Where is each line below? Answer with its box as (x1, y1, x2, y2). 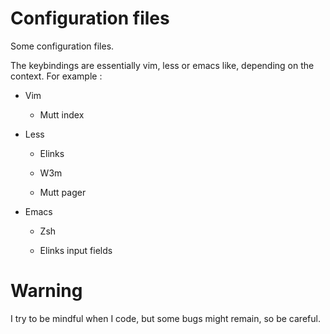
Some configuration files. (10, 40, 115, 52)
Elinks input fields (39, 244, 113, 256)
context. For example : (10, 70, 103, 82)
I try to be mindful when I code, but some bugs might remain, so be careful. (10, 312, 321, 324)
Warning (10, 280, 83, 302)
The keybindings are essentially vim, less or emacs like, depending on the (10, 59, 315, 71)
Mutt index (39, 108, 85, 121)
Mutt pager (39, 186, 87, 198)
